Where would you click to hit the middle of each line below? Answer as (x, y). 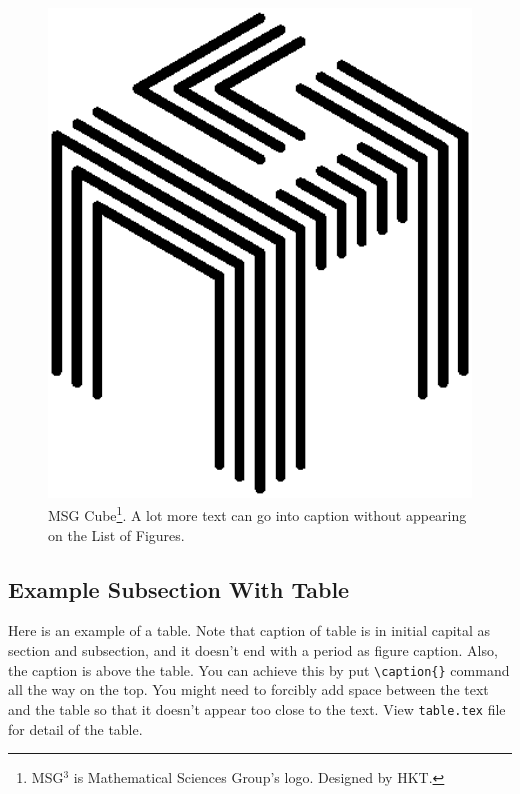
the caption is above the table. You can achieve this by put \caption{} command (259, 669)
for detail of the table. (75, 728)
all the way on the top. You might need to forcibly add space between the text (248, 689)
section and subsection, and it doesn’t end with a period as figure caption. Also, (253, 650)
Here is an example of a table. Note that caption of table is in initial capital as (249, 630)
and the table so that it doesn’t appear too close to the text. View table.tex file (257, 708)
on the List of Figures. (116, 534)
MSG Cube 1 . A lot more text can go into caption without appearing (257, 514)
